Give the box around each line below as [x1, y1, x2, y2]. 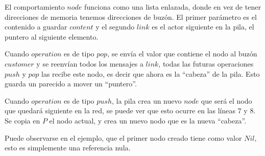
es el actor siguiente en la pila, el [152, 21, 254, 32]
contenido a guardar [5, 21, 67, 32]
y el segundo [95, 21, 135, 32]
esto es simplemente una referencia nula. [5, 142, 131, 153]
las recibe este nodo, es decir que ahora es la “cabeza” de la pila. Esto [41, 68, 260, 79]
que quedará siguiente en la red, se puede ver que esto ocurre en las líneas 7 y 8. [5, 105, 256, 116]
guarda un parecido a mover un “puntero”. [5, 78, 137, 89]
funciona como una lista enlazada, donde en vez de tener [84, 2, 261, 12]
